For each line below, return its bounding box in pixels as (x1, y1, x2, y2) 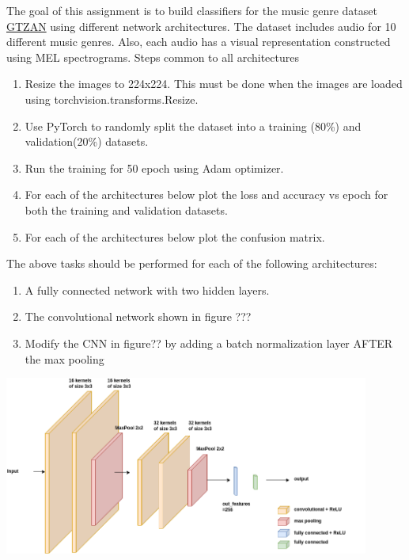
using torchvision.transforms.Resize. (25, 90, 199, 107)
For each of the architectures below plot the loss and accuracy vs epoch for (25, 186, 388, 203)
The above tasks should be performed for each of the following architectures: (6, 255, 377, 272)
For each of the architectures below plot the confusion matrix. (25, 228, 325, 245)
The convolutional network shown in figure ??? (25, 308, 252, 325)
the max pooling (25, 350, 104, 367)
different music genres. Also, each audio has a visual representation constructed (6, 33, 391, 50)
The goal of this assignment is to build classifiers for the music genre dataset (6, 2, 377, 18)
